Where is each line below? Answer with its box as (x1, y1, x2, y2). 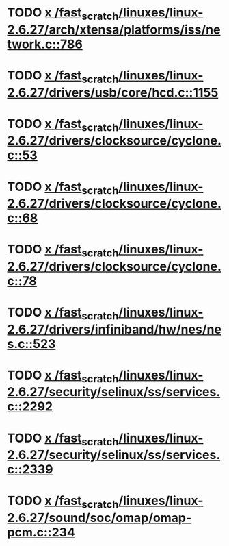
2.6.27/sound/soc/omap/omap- (7, 510, 192, 525)
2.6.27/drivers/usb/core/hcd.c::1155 (7, 84, 219, 100)
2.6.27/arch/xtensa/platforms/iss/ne (7, 22, 221, 37)
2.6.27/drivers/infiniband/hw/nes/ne (7, 321, 222, 337)
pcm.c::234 (7, 525, 75, 541)
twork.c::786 (7, 36, 83, 52)
